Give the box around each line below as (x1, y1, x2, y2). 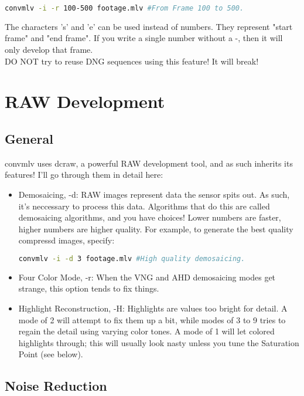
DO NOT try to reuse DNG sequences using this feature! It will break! (5, 55, 259, 67)
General (5, 130, 53, 148)
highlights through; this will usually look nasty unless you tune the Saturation (18, 336, 299, 348)
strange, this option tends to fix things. (18, 282, 159, 295)
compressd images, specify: (18, 234, 115, 246)
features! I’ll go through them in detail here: (5, 168, 163, 181)
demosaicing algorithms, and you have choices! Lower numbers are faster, (18, 211, 281, 224)
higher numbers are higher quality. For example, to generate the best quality (18, 222, 293, 235)
